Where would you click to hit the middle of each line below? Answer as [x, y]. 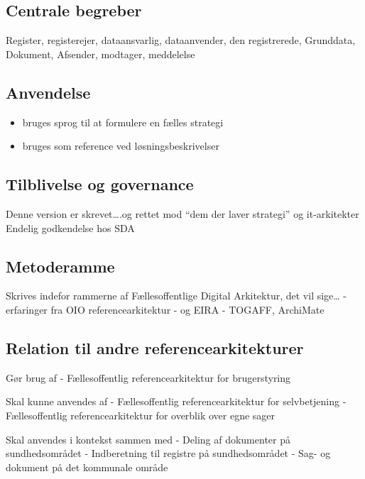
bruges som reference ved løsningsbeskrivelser [121, 146]
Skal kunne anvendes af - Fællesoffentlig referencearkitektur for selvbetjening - [176, 401]
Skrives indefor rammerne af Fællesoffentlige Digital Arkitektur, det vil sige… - [176, 296]
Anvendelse [48, 92]
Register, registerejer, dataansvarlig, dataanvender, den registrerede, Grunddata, [181, 40]
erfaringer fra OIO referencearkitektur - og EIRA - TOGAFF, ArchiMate [165, 309]
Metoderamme [60, 266]
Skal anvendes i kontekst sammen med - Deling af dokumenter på [148, 439]
